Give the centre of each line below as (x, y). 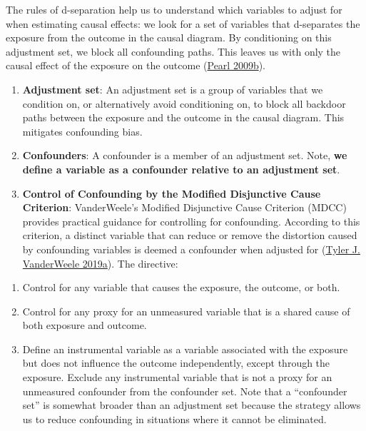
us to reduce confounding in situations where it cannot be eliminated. (174, 419)
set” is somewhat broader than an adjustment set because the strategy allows (192, 405)
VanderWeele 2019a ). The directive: (100, 263)
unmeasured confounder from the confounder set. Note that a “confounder (185, 391)
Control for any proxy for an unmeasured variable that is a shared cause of (186, 311)
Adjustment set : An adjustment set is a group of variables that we (173, 89)
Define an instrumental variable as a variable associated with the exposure (185, 349)
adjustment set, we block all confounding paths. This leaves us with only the (173, 51)
